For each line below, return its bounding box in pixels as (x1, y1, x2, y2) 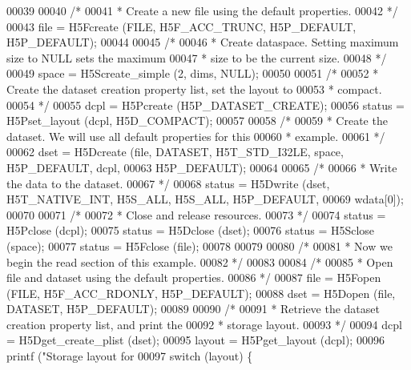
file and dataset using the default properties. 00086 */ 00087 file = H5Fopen (6, 269, 381, 286)
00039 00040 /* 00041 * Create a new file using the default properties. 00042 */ (6, 2, 398, 18)
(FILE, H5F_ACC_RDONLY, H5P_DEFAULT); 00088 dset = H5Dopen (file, (6, 284, 396, 301)
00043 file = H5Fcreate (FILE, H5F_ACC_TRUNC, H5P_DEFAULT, (6, 18, 357, 34)
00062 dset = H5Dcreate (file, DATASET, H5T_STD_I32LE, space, (6, 143, 344, 160)
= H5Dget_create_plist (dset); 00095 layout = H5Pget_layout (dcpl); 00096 (6, 332, 385, 348)
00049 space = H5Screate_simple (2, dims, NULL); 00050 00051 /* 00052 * (6, 65, 379, 82)
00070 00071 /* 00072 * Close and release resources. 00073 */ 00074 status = (6, 206, 386, 223)
